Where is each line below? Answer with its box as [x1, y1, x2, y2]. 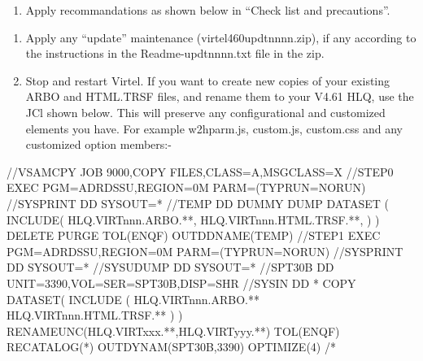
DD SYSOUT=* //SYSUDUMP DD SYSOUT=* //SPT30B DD [7, 259, 334, 276]
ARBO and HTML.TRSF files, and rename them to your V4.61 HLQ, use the [25, 88, 414, 105]
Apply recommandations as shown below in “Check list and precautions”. [25, 2, 390, 18]
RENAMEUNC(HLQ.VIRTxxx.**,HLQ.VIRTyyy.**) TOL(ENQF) [7, 322, 340, 339]
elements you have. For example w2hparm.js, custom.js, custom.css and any [25, 120, 403, 137]
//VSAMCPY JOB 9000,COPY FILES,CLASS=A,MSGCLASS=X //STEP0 [7, 163, 394, 180]
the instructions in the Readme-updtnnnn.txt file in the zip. [25, 45, 325, 62]
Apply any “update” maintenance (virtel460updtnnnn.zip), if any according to [25, 28, 416, 46]
